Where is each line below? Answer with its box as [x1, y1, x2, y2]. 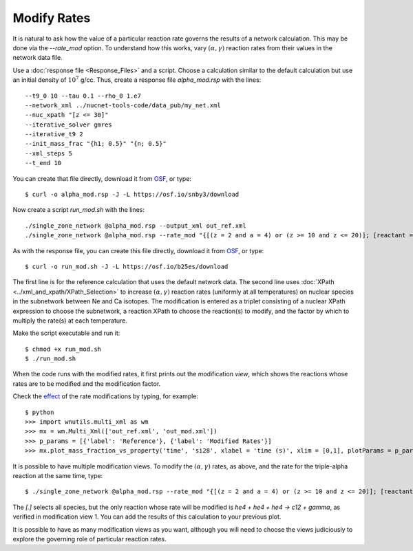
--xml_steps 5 [25, 149, 72, 158]
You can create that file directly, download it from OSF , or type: [12, 174, 192, 182]
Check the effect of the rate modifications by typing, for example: [12, 392, 199, 400]
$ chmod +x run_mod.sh [25, 345, 102, 353]
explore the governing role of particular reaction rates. [12, 534, 167, 543]
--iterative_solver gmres [25, 120, 113, 129]
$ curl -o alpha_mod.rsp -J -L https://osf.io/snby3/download [25, 191, 240, 199]
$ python [25, 408, 54, 416]
